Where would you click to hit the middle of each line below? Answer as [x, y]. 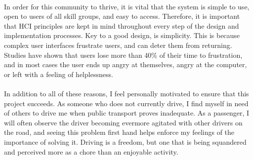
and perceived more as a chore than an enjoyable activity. [91, 151]
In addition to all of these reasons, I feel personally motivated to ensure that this [126, 93]
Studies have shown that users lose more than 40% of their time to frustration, [123, 55]
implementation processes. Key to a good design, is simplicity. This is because [122, 35]
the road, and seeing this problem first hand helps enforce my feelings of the [119, 132]
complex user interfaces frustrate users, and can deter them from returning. [118, 45]
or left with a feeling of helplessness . [59, 74]
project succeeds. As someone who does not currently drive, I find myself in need [126, 103]
